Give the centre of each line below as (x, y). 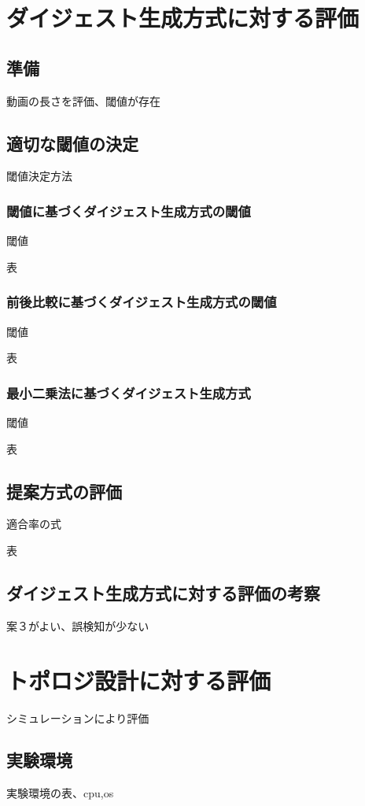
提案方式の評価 (64, 491)
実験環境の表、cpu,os (60, 793)
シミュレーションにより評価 (78, 717)
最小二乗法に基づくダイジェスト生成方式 (129, 392)
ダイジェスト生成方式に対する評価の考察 (163, 592)
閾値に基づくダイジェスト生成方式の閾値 (129, 211)
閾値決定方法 (39, 176)
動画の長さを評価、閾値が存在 (83, 100)
